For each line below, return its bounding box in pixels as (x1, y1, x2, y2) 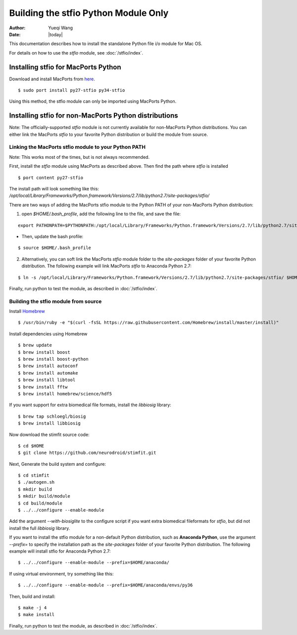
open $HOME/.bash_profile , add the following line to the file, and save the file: (21, 211, 181, 217)
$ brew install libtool (18, 377, 76, 383)
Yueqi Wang (48, 25, 73, 31)
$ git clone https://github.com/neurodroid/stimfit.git (18, 450, 156, 456)
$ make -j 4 (18, 605, 47, 610)
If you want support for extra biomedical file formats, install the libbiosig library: (9, 402, 172, 408)
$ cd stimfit (18, 473, 49, 478)
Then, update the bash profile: (21, 233, 84, 239)
